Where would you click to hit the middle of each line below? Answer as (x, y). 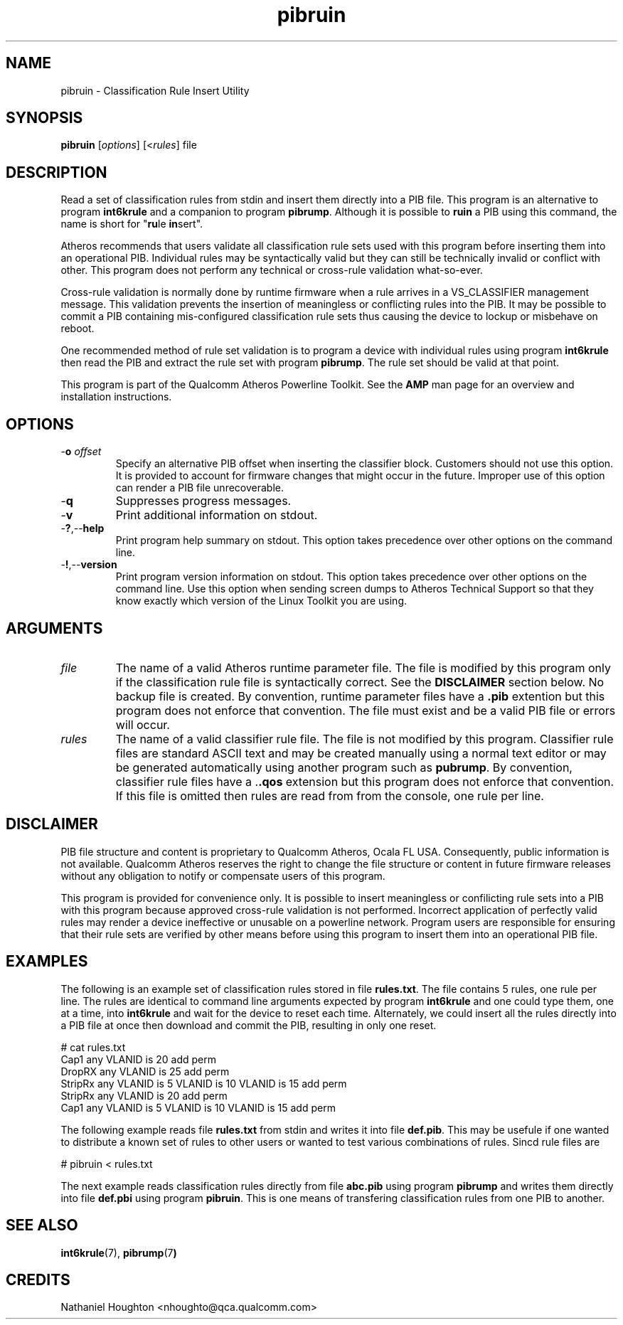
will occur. (143, 724)
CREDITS (38, 1279)
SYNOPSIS (44, 118)
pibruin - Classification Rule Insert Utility (155, 90)
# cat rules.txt (93, 1047)
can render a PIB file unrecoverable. (199, 488)
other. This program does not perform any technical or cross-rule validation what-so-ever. (272, 270)
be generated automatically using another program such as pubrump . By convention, (344, 767)
